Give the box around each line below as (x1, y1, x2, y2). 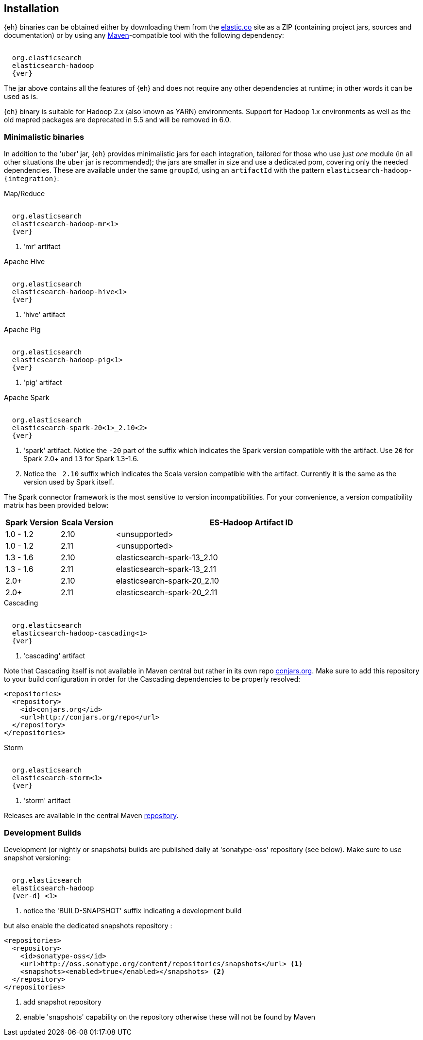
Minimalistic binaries (4, 132, 85, 142)
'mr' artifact (23, 242, 61, 251)
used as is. (4, 92, 38, 101)
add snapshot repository (23, 997, 102, 1006)
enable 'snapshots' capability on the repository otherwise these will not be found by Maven (23, 1012, 316, 1021)
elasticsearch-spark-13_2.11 (116, 564, 217, 574)
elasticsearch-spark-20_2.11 (116, 587, 218, 598)
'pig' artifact (23, 378, 62, 387)
